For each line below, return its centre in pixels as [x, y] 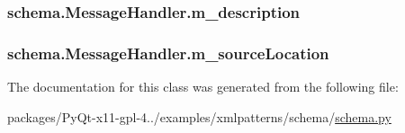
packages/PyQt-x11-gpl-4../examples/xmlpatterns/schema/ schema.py [199, 116]
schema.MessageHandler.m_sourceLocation [168, 53]
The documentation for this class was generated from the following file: [203, 87]
